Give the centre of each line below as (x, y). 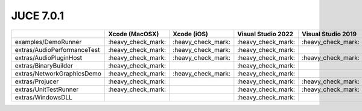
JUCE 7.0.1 (38, 16)
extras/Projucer (37, 81)
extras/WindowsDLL (43, 97)
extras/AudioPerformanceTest (57, 49)
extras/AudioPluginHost (49, 57)
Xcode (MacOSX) (134, 34)
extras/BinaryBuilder (44, 65)
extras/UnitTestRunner (47, 89)
